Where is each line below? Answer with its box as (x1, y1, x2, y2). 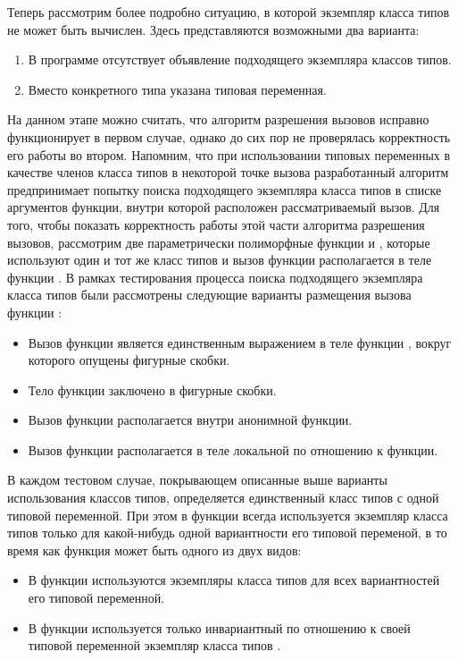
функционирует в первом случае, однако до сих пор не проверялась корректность (7, 127, 451, 146)
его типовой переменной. (28, 588, 165, 607)
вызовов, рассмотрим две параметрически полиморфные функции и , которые (7, 233, 430, 251)
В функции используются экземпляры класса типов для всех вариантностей (28, 571, 440, 589)
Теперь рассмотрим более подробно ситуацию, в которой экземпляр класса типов (7, 3, 450, 21)
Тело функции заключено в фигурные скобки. (28, 380, 277, 399)
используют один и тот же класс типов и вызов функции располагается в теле (7, 250, 432, 269)
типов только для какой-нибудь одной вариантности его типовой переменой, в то (7, 523, 447, 542)
